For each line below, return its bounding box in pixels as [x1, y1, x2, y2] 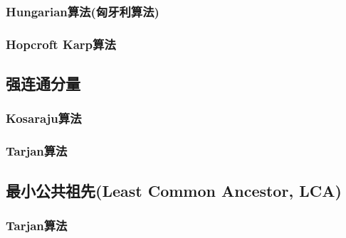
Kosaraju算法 [6, 109, 82, 127]
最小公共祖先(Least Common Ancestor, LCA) [6, 179, 342, 201]
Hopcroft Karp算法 [6, 35, 116, 53]
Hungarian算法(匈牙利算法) [6, 2, 159, 20]
